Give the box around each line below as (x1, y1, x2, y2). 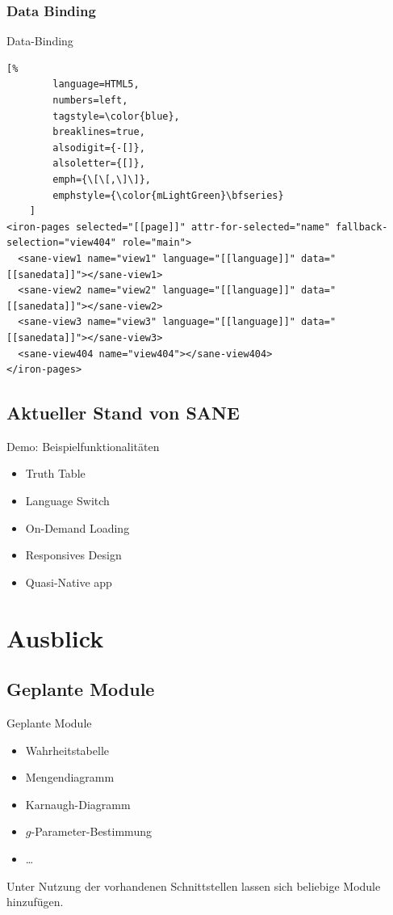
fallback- (336, 221, 388, 233)
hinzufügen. (6, 893, 64, 910)
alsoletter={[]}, (52, 158, 145, 170)
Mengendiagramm (25, 769, 115, 786)
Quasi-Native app (25, 573, 112, 590)
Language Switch (25, 492, 110, 509)
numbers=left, (52, 95, 128, 106)
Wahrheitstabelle (25, 741, 109, 758)
